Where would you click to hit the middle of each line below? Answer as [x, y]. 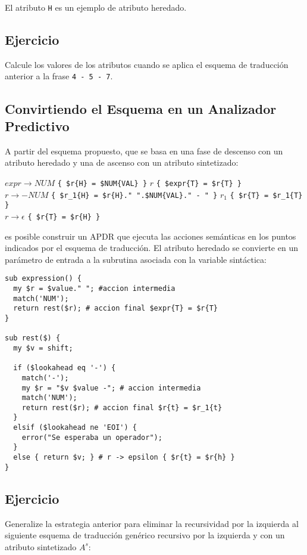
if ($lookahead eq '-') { [65, 368]
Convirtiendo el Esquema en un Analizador [141, 108]
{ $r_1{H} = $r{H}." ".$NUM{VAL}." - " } [134, 195]
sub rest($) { [33, 338]
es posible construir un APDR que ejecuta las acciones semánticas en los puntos [151, 236]
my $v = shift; [43, 348]
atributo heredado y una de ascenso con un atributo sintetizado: [122, 162]
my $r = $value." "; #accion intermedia [94, 288]
